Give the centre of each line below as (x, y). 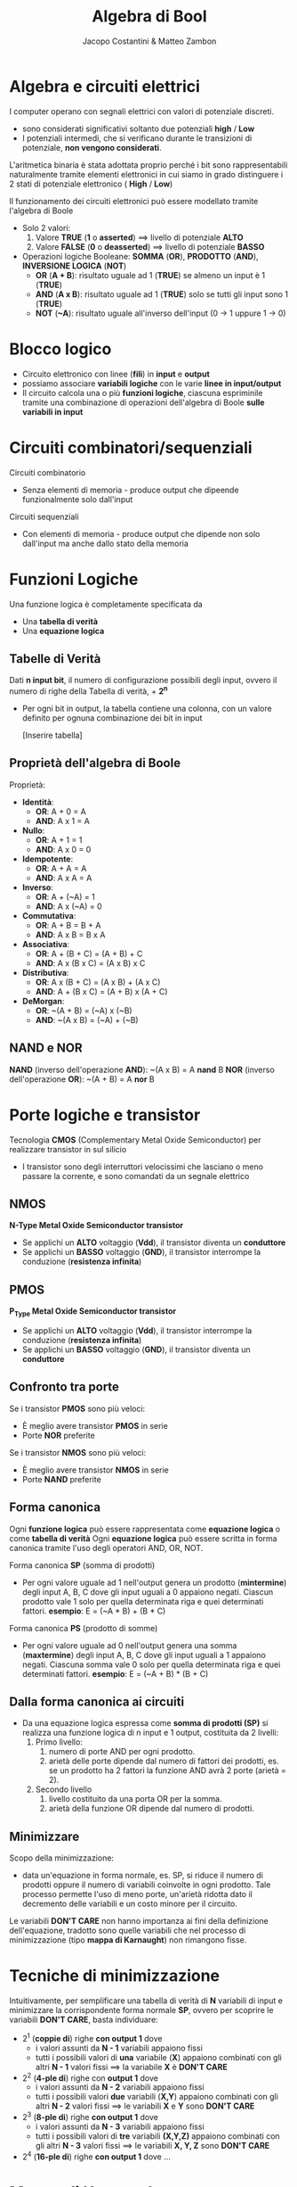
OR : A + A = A (61, 868)
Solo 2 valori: (46, 227)
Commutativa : (49, 915)
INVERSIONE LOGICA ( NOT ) (74, 266)
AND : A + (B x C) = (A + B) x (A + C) (101, 991)
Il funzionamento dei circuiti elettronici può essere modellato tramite (134, 201)
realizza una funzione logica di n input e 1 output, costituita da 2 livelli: (150, 1733)
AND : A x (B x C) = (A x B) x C (90, 963)
